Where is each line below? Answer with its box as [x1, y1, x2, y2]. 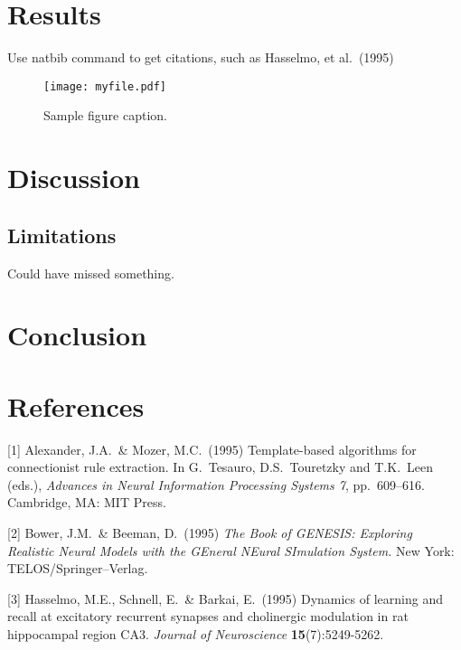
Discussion [7, 159, 140, 196]
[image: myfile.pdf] [43, 80, 167, 93]
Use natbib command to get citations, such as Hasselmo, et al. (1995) [7, 48, 394, 67]
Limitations [7, 221, 117, 249]
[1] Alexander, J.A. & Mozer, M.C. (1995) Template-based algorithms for [7, 439, 417, 458]
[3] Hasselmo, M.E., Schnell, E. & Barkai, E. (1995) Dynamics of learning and [7, 589, 443, 608]
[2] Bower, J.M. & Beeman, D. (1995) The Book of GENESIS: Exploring [7, 523, 412, 542]
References [7, 387, 145, 424]
